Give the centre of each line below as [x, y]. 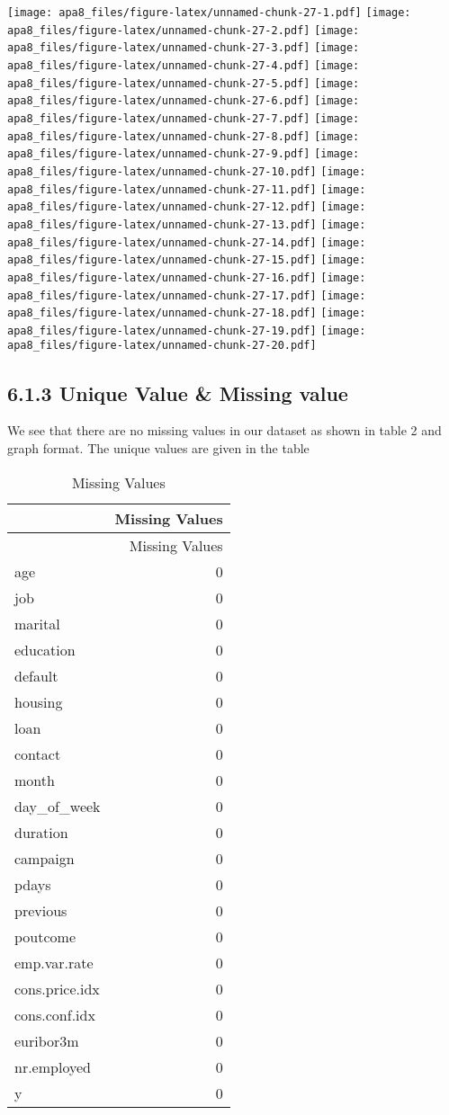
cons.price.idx [57, 988]
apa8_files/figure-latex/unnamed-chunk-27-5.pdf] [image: [184, 83]
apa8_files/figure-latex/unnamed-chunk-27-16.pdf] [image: [187, 277]
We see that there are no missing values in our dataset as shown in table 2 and [224, 430]
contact [38, 754]
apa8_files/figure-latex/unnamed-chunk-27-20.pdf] [162, 346]
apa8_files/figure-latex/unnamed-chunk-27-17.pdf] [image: [187, 295]
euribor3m [47, 1040]
